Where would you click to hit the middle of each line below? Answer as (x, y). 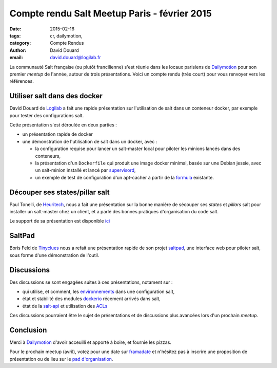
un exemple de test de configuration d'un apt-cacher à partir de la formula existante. (124, 177)
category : (20, 43)
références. (22, 81)
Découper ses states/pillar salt (60, 192)
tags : (15, 35)
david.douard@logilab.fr (75, 58)
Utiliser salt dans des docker (56, 96)
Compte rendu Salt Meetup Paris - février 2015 (111, 13)
